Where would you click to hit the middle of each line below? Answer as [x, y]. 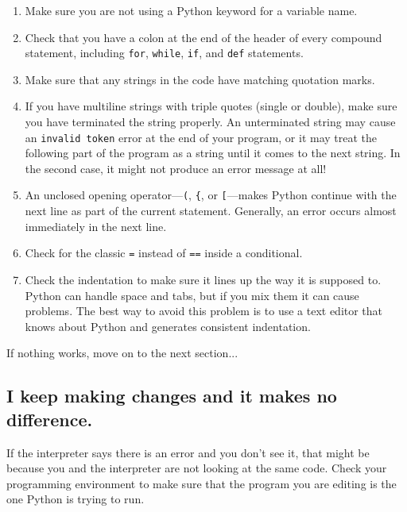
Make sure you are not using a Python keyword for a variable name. [191, 10]
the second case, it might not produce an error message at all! [176, 168]
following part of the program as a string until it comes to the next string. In [213, 153]
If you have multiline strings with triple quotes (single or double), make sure [211, 106]
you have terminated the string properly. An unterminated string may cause [210, 122]
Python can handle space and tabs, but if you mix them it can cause [192, 295]
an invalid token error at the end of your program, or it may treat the [201, 137]
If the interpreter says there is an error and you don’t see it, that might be [188, 452]
